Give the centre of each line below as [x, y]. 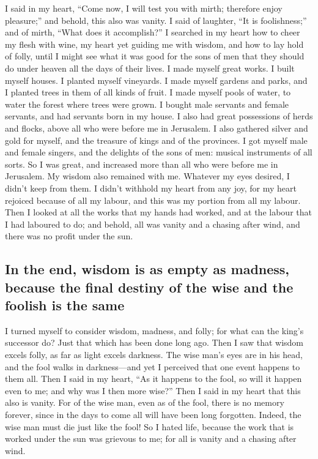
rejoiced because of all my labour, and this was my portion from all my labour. [153, 200]
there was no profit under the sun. [69, 236]
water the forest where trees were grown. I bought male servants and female [147, 104]
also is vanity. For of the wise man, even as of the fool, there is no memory [145, 402]
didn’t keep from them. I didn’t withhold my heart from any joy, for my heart [151, 188]
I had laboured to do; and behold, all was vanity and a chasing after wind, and [153, 224]
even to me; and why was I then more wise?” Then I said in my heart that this [153, 390]
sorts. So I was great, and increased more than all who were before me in [142, 164]
